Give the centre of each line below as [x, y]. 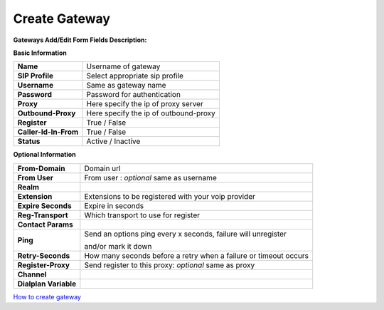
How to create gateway [47, 296]
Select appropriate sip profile [135, 76]
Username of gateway [123, 66]
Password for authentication [134, 95]
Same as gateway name [126, 86]
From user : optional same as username [150, 177]
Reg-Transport [43, 215]
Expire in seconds [114, 205]
